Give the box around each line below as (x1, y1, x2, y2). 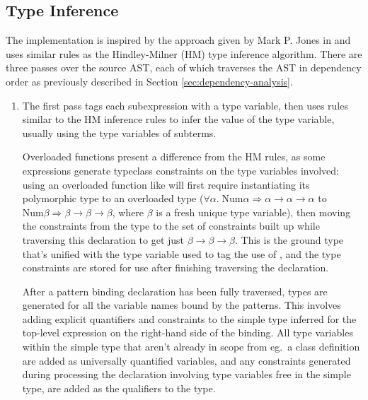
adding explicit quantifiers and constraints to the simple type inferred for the (22, 311, 357, 326)
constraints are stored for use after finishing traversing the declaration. (22, 260, 329, 275)
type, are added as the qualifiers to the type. (22, 380, 216, 395)
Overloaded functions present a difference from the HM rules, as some (22, 149, 326, 164)
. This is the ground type (234, 232, 344, 247)
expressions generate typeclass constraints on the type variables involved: (22, 163, 339, 177)
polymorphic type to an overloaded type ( (22, 191, 204, 206)
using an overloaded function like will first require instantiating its (22, 177, 310, 192)
